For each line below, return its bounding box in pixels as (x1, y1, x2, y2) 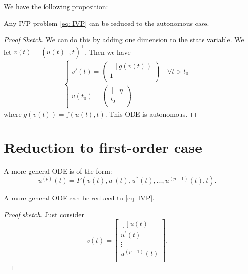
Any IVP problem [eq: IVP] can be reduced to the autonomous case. (4, 18, 209, 28)
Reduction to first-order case (4, 137, 203, 157)
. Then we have (85, 47, 131, 57)
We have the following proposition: (4, 1, 108, 11)
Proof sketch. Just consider (4, 209, 84, 219)
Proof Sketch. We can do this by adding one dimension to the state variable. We (4, 34, 244, 45)
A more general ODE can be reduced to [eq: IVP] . (4, 192, 155, 202)
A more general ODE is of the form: (4, 166, 112, 176)
